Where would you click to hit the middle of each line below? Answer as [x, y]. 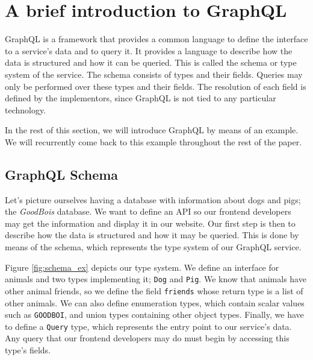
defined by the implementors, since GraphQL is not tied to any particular [141, 98]
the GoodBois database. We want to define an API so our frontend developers [148, 211]
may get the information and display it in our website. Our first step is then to [150, 223]
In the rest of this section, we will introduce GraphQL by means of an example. [152, 130]
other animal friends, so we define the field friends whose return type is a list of [154, 290]
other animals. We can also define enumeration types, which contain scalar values [155, 302]
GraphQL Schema [62, 174]
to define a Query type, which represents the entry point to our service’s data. [148, 326]
